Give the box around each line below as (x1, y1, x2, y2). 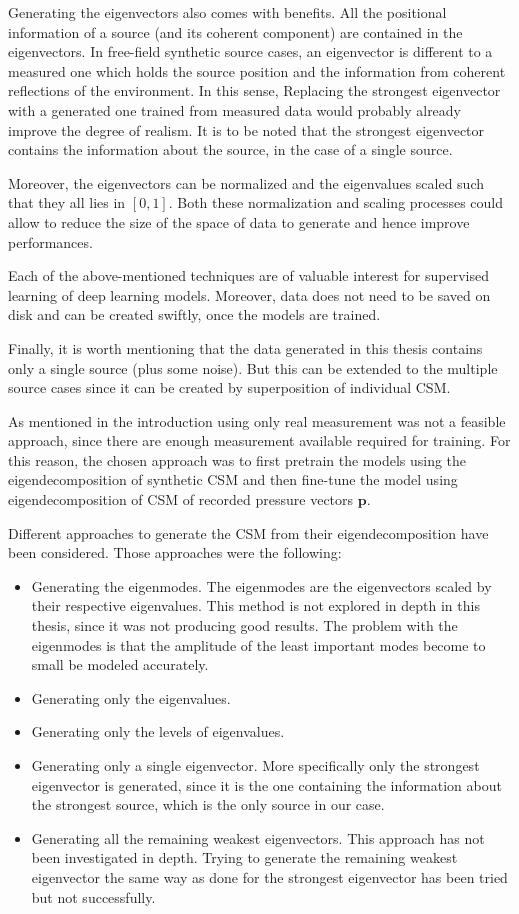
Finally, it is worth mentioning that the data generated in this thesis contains (8, 337, 483, 358)
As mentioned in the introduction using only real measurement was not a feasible (8, 410, 506, 431)
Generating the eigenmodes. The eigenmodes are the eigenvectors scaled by (31, 575, 492, 596)
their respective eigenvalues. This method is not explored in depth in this (31, 595, 480, 616)
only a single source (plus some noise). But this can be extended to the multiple (8, 357, 498, 378)
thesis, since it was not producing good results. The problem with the (31, 615, 458, 636)
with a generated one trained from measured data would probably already (8, 99, 462, 120)
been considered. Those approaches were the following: (8, 542, 342, 563)
